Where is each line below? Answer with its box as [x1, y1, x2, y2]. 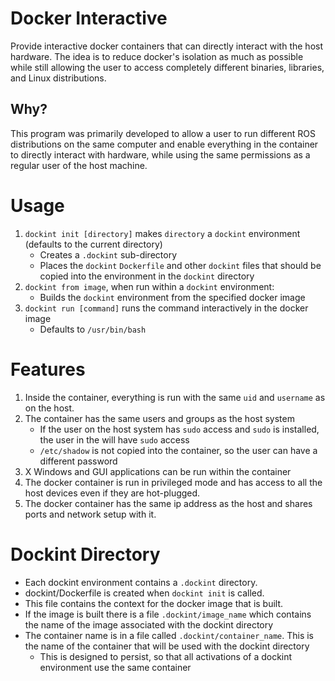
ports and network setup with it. [24, 508, 157, 520]
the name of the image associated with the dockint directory [24, 618, 274, 631]
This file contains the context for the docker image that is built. [24, 597, 284, 609]
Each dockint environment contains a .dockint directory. [24, 576, 258, 588]
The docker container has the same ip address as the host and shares [24, 497, 313, 509]
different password [39, 455, 118, 467]
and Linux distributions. [10, 72, 107, 84]
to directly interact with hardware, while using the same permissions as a [10, 148, 311, 161]
